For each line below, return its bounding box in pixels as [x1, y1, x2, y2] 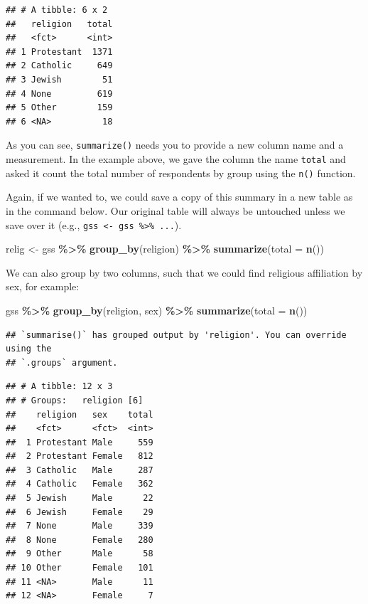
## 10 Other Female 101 [6, 563, 153, 573]
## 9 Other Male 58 [6, 549, 153, 559]
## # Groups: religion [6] [6, 395, 144, 406]
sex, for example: [6, 279, 80, 294]
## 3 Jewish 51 [6, 74, 113, 85]
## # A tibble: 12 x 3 [6, 381, 113, 392]
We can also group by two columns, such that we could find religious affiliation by [6, 265, 363, 280]
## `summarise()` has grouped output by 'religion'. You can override [6, 329, 347, 340]
